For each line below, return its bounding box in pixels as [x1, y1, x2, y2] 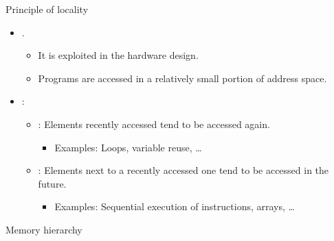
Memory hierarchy [5, 222, 82, 236]
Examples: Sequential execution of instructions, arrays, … [54, 199, 295, 214]
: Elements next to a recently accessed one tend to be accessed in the [38, 163, 329, 177]
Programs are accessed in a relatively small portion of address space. [38, 71, 327, 85]
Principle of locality [5, 2, 89, 16]
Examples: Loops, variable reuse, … [54, 140, 202, 154]
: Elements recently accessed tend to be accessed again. [38, 116, 270, 131]
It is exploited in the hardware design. [38, 48, 199, 62]
